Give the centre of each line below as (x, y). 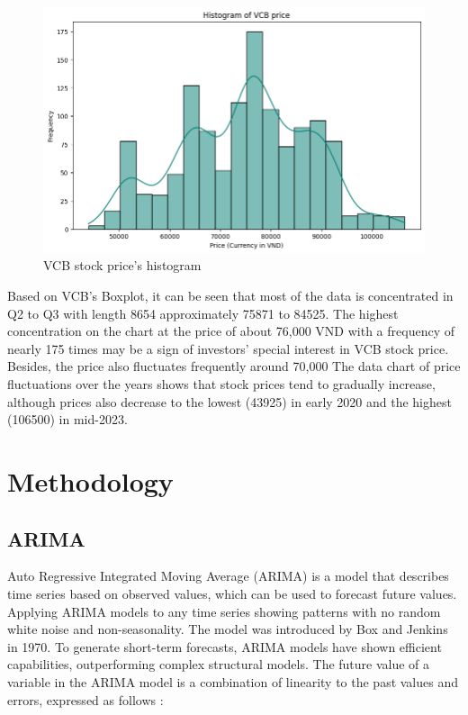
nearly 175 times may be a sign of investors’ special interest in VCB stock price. (228, 348)
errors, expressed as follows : (85, 699)
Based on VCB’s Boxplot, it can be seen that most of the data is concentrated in (230, 296)
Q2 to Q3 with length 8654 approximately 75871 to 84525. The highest (203, 313)
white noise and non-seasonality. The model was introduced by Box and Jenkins (228, 629)
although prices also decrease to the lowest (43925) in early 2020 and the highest (229, 401)
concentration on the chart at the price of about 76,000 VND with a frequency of (231, 331)
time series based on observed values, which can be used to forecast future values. (232, 593)
